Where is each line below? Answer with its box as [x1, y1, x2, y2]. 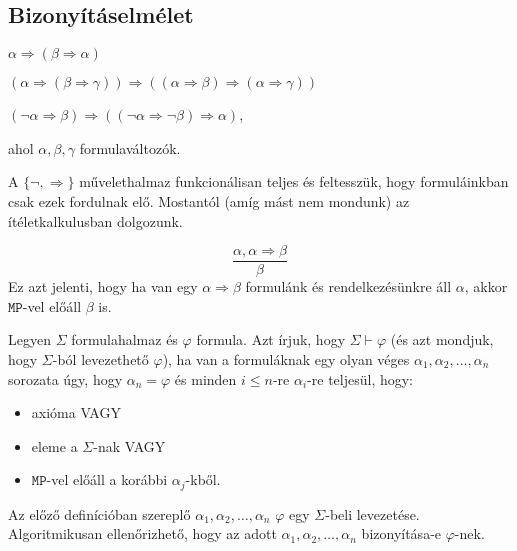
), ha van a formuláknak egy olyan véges [162, 349, 410, 370]
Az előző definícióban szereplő [8, 503, 191, 524]
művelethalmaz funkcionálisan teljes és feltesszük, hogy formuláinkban [79, 171, 509, 192]
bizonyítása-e [361, 523, 442, 544]
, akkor [464, 276, 508, 297]
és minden [174, 368, 237, 389]
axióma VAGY [31, 402, 121, 423]
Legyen [8, 329, 51, 350]
